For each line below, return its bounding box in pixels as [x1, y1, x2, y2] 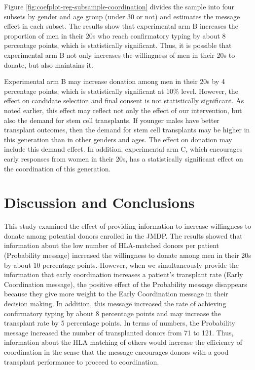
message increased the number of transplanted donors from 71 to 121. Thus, [4, 327, 234, 337]
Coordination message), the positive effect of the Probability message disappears [4, 279, 247, 289]
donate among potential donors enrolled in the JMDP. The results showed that [4, 230, 243, 241]
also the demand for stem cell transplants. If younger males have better [4, 115, 219, 125]
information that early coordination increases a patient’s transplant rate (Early [4, 269, 243, 280]
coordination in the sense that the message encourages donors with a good [4, 346, 229, 357]
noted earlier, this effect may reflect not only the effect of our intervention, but [4, 105, 242, 115]
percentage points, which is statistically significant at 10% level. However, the [4, 85, 238, 96]
